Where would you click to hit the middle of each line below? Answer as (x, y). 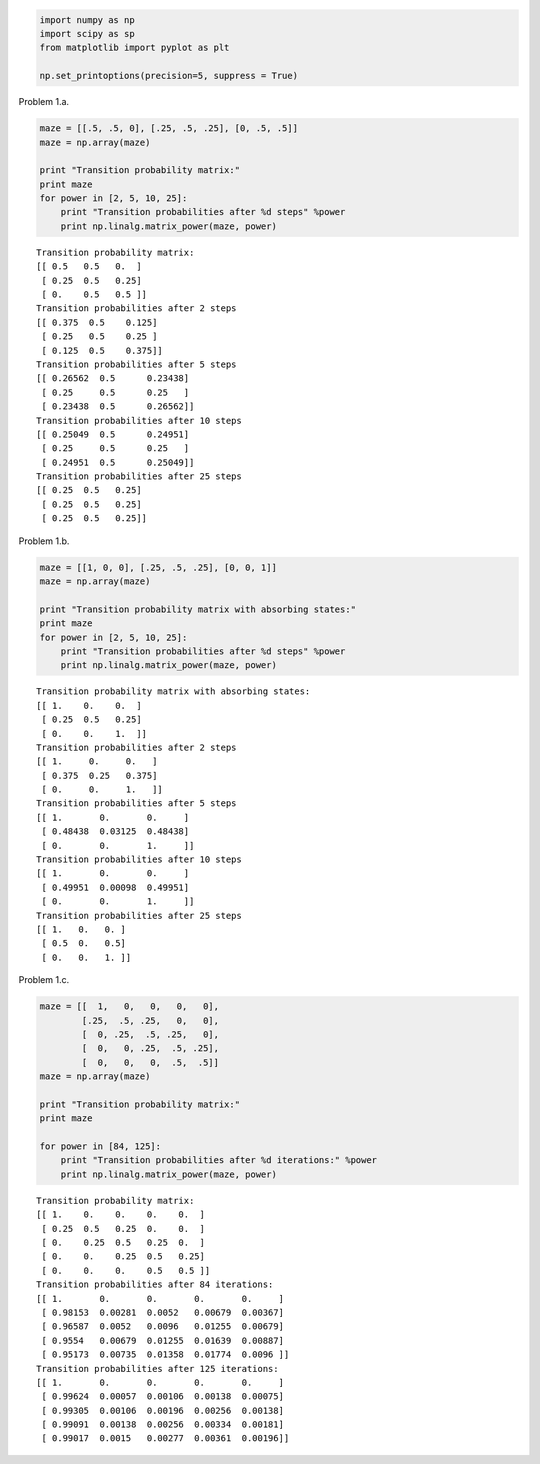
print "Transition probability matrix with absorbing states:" (198, 609)
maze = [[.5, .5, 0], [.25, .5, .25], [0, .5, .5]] (169, 128)
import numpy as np (87, 19)
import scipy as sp (87, 33)
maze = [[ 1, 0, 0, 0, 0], (129, 1006)
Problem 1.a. (44, 102)
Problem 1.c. (44, 980)
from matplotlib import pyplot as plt (134, 48)
